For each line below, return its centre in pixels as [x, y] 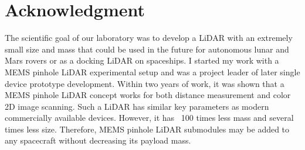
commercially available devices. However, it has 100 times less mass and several [149, 118]
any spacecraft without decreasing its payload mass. [98, 140]
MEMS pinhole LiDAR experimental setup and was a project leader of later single [152, 71]
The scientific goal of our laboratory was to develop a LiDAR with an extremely [149, 38]
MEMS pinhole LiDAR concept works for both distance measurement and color [148, 95]
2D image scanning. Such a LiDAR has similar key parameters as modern [137, 106]
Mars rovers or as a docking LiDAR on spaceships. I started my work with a [142, 60]
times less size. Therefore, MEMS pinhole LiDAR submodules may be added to [147, 129]
